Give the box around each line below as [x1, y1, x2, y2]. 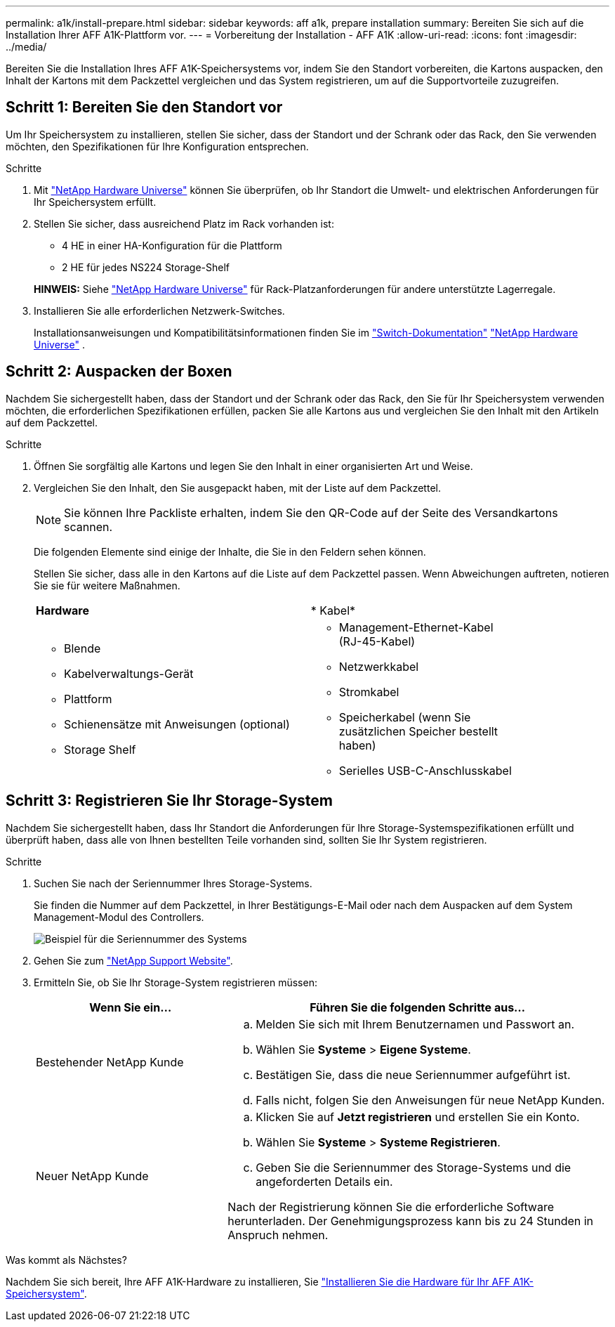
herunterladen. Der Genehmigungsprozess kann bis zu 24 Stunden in [227, 1213, 594, 1228]
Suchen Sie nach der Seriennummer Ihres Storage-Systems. [34, 877, 312, 889]
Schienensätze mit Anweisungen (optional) [64, 717, 290, 731]
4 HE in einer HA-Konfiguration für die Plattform [62, 239, 282, 251]
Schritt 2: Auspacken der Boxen [6, 362, 232, 381]
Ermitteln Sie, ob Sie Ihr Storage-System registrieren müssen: [34, 976, 317, 988]
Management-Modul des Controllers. [34, 910, 204, 923]
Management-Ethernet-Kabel [338, 620, 494, 634]
